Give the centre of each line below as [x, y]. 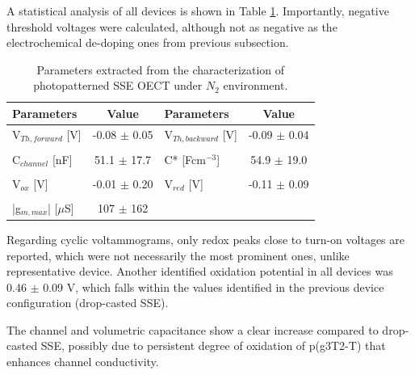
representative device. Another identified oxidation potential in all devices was [200, 271]
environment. [256, 85]
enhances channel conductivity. [83, 362]
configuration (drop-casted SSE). [88, 303]
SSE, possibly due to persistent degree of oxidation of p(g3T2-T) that [213, 346]
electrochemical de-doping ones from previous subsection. [148, 42]
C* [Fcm [185, 159]
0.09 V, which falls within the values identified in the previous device [214, 287]
